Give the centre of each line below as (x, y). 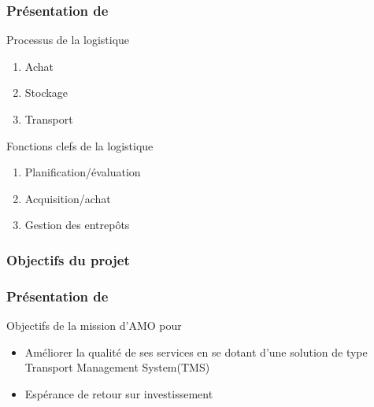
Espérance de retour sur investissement (119, 393)
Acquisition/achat (68, 198)
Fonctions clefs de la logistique (80, 145)
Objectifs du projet (68, 259)
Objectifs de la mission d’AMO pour (94, 326)
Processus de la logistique (68, 40)
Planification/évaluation (83, 172)
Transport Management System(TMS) (117, 367)
